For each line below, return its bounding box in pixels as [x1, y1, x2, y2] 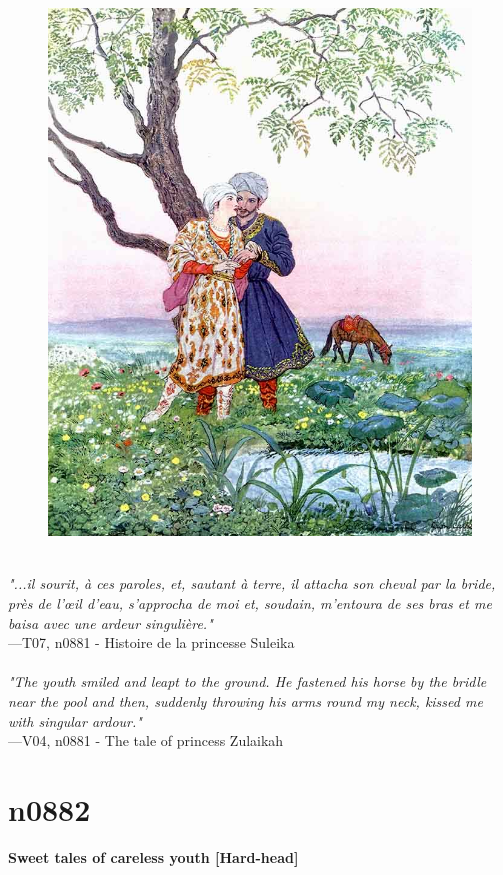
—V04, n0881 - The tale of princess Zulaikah [8, 730, 284, 751]
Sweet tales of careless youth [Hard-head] [8, 846, 299, 867]
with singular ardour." [8, 710, 142, 731]
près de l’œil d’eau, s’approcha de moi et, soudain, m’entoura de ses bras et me [8, 592, 492, 613]
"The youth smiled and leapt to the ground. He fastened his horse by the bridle [8, 671, 487, 692]
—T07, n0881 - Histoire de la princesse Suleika [8, 632, 295, 653]
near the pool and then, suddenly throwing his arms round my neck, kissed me [8, 690, 483, 711]
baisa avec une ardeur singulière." [8, 612, 213, 633]
